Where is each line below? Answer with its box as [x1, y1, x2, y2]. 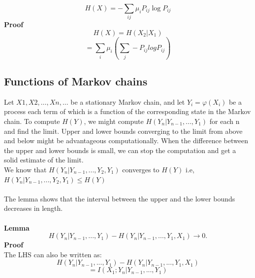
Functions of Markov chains [4, 74, 148, 89]
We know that [4, 164, 47, 174]
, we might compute [84, 116, 144, 126]
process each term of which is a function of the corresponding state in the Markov [4, 106, 251, 117]
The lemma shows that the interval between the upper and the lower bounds [4, 193, 235, 203]
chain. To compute [4, 116, 60, 126]
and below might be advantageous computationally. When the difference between [4, 135, 248, 146]
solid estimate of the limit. [4, 155, 84, 165]
